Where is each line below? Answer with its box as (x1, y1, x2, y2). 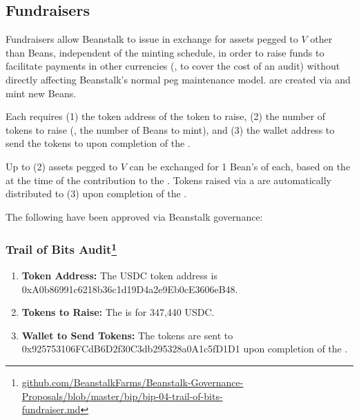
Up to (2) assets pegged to (6, 159, 117, 173)
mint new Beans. (6, 86, 77, 100)
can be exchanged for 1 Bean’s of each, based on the (129, 159, 351, 173)
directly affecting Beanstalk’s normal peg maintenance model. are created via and (6, 72, 351, 86)
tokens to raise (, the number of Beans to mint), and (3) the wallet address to (6, 122, 335, 137)
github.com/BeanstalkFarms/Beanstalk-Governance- (21, 374, 244, 389)
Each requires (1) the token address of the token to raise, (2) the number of (6, 109, 326, 123)
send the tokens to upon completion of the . (6, 136, 191, 150)
